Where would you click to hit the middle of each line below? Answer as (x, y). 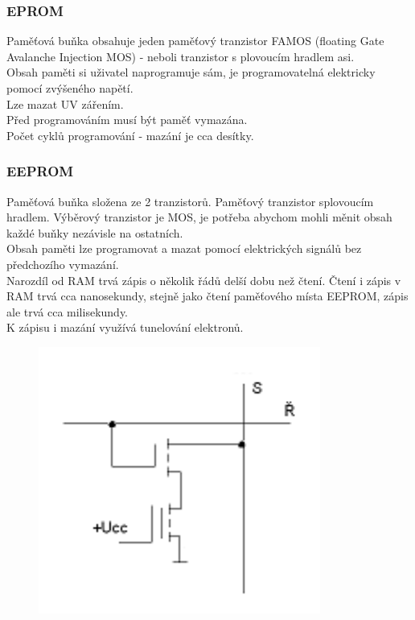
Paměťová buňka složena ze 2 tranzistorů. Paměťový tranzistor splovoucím (190, 201)
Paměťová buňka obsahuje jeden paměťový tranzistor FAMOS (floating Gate (195, 41)
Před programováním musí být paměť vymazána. (127, 120)
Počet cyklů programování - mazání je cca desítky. (130, 135)
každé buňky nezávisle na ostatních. (95, 232)
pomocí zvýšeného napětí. (70, 88)
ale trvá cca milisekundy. (68, 311)
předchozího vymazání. (63, 264)
